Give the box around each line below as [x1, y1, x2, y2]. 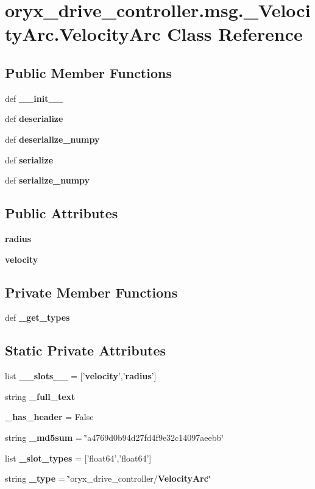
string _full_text [5, 390, 76, 402]
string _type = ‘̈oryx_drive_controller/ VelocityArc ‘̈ [5, 472, 211, 485]
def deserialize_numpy [5, 132, 100, 145]
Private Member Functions [5, 282, 178, 301]
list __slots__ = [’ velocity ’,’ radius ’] [5, 369, 157, 382]
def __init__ [5, 91, 63, 104]
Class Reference [167, 21, 303, 46]
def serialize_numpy [5, 174, 90, 187]
